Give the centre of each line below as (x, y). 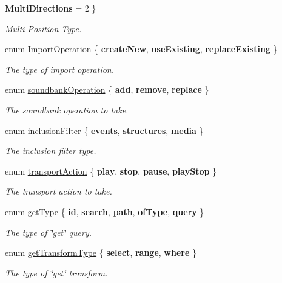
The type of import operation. (59, 69)
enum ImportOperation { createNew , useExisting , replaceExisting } (141, 49)
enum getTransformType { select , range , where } (101, 252)
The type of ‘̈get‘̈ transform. (56, 272)
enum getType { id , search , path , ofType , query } (105, 211)
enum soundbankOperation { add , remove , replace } (107, 89)
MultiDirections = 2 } (51, 8)
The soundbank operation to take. (67, 109)
